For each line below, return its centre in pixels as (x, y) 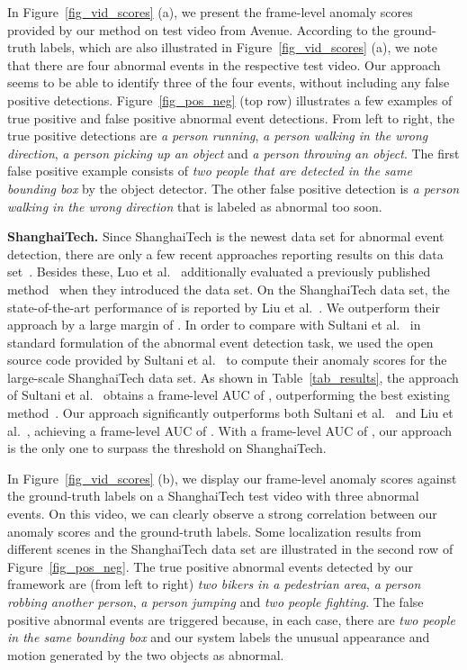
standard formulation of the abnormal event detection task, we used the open (220, 342)
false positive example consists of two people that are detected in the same (210, 171)
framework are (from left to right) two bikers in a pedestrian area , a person (214, 584)
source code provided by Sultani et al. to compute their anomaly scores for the (227, 360)
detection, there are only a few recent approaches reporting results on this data (225, 254)
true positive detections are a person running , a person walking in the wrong (218, 136)
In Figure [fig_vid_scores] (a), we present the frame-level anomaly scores (210, 12)
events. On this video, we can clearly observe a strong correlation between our (222, 514)
